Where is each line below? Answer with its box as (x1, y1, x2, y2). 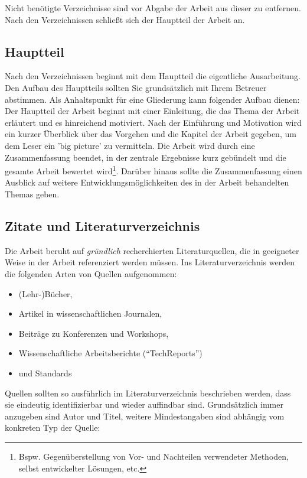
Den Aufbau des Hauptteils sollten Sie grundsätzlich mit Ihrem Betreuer (5, 81, 267, 93)
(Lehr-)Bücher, (18, 287, 73, 300)
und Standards (18, 366, 72, 379)
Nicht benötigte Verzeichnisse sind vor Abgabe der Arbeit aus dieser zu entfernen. (5, 2, 301, 14)
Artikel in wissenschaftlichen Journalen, (18, 307, 162, 320)
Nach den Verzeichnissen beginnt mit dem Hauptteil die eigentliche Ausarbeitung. (5, 70, 301, 82)
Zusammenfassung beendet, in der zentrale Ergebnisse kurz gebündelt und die (5, 151, 286, 163)
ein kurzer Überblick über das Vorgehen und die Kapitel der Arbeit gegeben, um (5, 128, 296, 140)
